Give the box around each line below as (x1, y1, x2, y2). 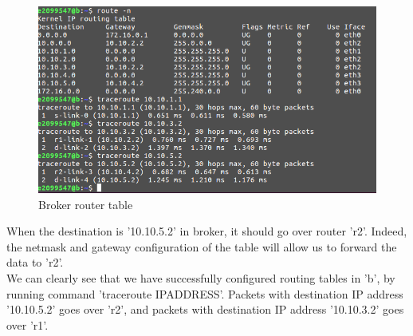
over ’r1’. (6, 316, 49, 333)
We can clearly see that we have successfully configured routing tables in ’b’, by (6, 269, 395, 286)
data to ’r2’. (6, 254, 64, 271)
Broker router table (38, 196, 133, 212)
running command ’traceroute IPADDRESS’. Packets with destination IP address (6, 285, 403, 302)
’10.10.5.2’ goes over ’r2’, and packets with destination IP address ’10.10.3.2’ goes (6, 301, 404, 318)
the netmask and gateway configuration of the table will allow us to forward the (6, 238, 397, 255)
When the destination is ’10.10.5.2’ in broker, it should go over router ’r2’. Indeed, (6, 223, 407, 239)
